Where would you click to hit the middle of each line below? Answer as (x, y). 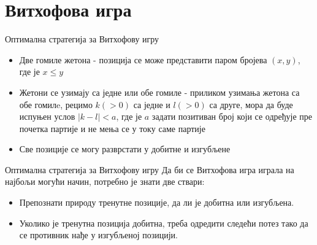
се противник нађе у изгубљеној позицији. (98, 235)
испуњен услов (47, 116)
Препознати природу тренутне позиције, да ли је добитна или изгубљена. (157, 202)
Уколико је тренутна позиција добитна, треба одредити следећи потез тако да (164, 223)
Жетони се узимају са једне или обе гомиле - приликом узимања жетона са (159, 92)
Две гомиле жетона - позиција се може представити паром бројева (143, 59)
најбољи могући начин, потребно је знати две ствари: (105, 181)
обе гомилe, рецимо (56, 104)
